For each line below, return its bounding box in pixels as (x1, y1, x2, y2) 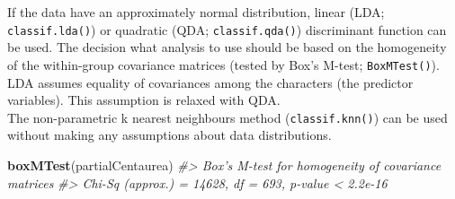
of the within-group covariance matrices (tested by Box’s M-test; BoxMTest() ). (7, 55, 440, 74)
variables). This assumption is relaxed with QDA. (7, 91, 281, 109)
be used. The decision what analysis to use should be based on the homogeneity (7, 38, 447, 56)
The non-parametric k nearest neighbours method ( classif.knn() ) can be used (7, 108, 448, 126)
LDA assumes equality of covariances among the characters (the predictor (7, 73, 414, 91)
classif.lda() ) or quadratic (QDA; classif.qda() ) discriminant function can (7, 20, 447, 39)
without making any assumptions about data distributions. (7, 125, 332, 144)
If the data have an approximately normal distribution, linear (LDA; (7, 3, 385, 21)
